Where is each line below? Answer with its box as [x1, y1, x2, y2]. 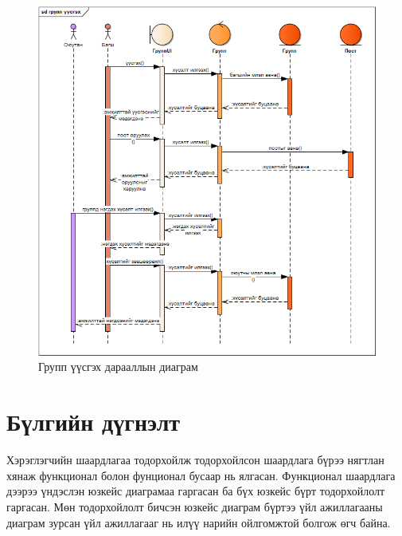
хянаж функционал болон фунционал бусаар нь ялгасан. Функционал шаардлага [6, 467, 396, 483]
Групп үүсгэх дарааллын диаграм [38, 358, 198, 375]
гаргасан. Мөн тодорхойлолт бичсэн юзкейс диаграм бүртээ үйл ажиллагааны [6, 498, 383, 514]
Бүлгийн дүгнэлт [6, 405, 181, 438]
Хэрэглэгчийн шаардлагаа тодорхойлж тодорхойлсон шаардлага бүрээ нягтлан [6, 451, 384, 468]
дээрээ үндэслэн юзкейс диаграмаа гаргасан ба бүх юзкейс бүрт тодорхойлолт [6, 483, 385, 499]
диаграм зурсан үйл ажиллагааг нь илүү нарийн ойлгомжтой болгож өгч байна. [6, 514, 391, 530]
